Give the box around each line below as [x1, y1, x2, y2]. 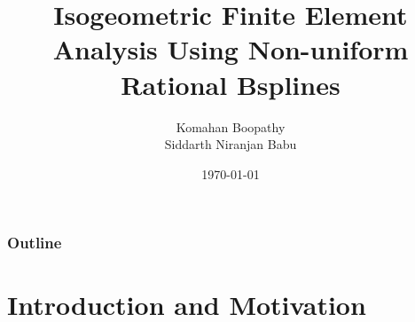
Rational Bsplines [121, 66, 341, 102]
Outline [7, 232, 62, 254]
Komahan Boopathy [176, 117, 286, 136]
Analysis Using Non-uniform [52, 31, 409, 67]
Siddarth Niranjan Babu [164, 135, 297, 153]
